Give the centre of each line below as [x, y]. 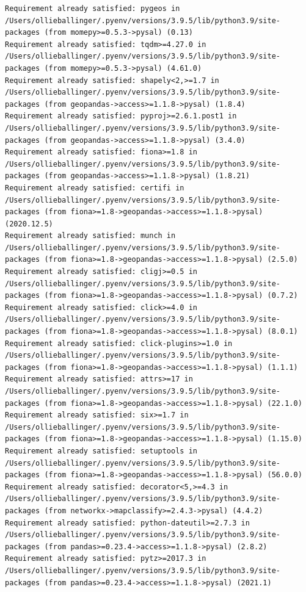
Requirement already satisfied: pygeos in [93, 9]
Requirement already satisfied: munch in [90, 236]
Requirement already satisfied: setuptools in [101, 451]
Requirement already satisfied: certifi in [95, 188]
